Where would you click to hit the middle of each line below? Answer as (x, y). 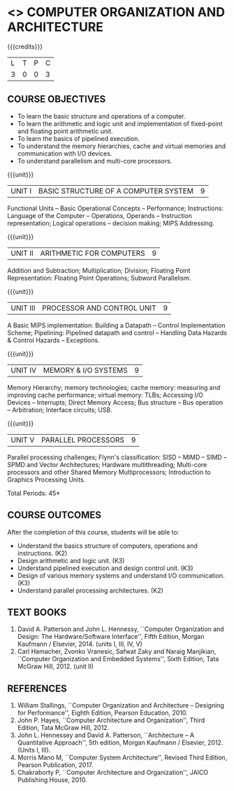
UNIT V (23, 440)
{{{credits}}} (25, 46)
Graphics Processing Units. (46, 479)
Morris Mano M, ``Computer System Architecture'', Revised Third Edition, (122, 757)
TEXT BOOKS (37, 612)
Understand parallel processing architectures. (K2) (90, 590)
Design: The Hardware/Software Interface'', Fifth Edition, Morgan (111, 637)
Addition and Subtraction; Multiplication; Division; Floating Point (99, 270)
